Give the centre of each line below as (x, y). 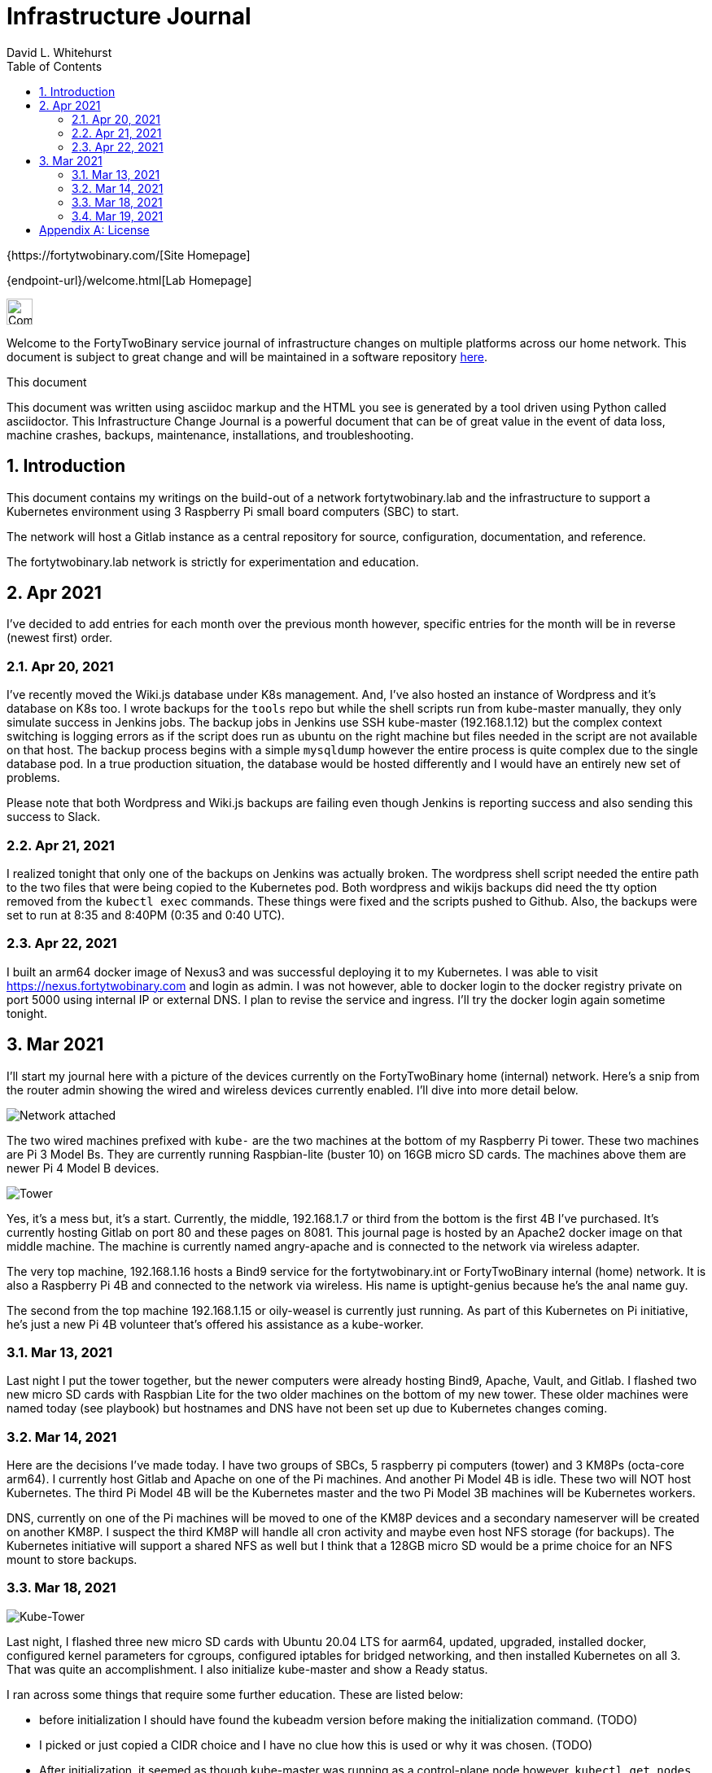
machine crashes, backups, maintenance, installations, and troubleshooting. (210, 435)
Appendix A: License (94, 229)
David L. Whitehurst (59, 52)
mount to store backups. (72, 1560)
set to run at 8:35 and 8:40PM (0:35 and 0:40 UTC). (146, 915)
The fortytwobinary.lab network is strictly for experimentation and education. (213, 561)
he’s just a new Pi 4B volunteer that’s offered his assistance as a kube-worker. (215, 1324)
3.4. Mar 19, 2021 (118, 216)
